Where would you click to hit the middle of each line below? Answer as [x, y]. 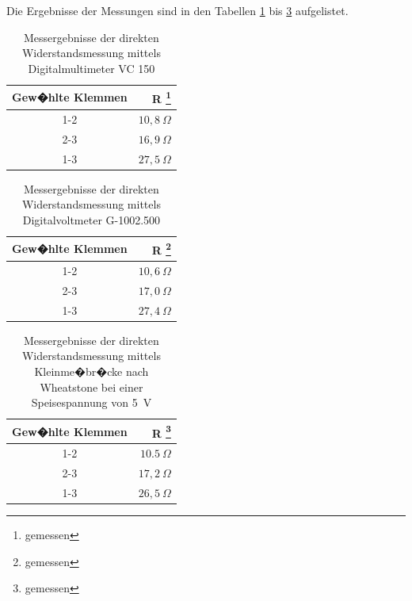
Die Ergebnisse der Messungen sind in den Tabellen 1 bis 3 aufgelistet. [177, 10]
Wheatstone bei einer [92, 387]
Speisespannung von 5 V [92, 402]
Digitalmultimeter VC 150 [92, 68]
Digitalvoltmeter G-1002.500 [92, 219]
